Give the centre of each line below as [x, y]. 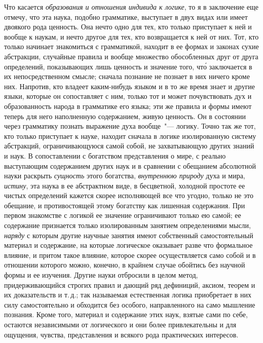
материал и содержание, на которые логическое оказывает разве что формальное [128, 245]
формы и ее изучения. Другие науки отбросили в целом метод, [101, 275]
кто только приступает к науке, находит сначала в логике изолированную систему [130, 136]
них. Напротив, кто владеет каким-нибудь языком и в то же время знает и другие [130, 86]
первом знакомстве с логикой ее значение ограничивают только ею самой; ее [123, 215]
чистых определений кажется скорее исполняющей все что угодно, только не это [129, 195]
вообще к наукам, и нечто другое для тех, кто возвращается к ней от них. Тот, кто [131, 36]
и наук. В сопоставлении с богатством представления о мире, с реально [115, 155]
